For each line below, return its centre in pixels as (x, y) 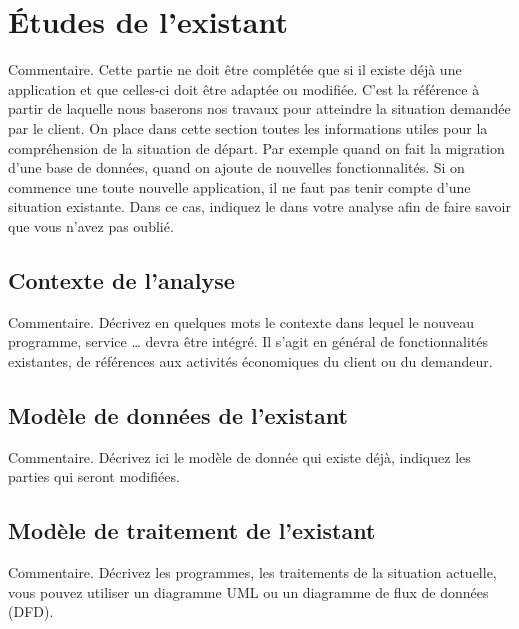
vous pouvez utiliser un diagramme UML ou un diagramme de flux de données (248, 591)
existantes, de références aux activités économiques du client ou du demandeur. (250, 360)
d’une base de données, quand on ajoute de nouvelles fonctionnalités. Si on (236, 167)
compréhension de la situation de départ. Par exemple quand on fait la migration (256, 147)
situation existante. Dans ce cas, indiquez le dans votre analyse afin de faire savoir (259, 206)
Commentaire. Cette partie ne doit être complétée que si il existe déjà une (235, 69)
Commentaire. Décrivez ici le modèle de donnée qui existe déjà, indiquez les (239, 456)
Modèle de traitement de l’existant (192, 530)
